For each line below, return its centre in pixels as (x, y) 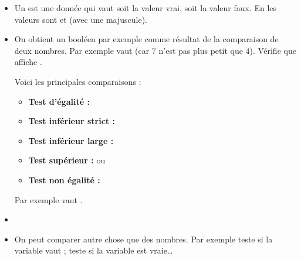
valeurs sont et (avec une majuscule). (81, 19)
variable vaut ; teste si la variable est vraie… (94, 250)
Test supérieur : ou (67, 160)
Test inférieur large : (71, 140)
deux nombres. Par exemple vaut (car (82, 50)
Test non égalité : (64, 179)
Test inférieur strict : (72, 121)
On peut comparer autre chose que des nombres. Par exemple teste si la (143, 239)
